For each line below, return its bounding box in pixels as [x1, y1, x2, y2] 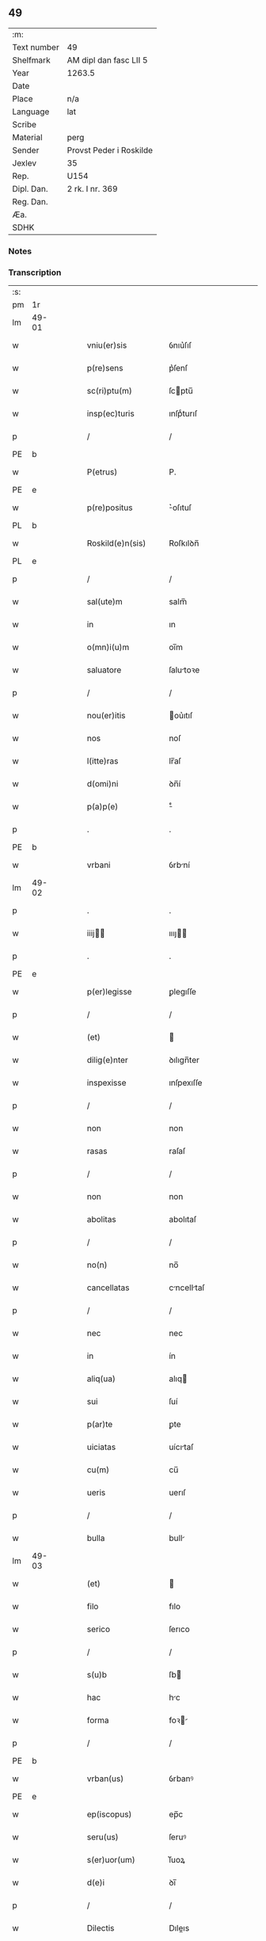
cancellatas [86, 1282, 130, 1293]
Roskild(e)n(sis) [86, 538, 146, 549]
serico [86, 1623, 111, 1635]
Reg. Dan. [12, 196, 49, 207]
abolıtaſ [169, 1214, 197, 1225]
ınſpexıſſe [169, 1077, 203, 1088]
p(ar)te [86, 1419, 113, 1430]
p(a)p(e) [86, 801, 119, 813]
